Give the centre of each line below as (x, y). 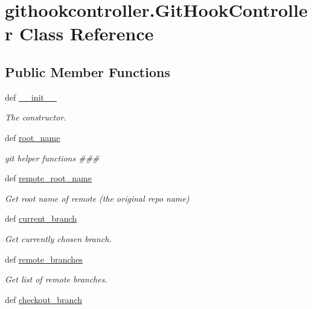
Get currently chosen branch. (58, 238)
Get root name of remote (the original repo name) (97, 198)
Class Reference (86, 33)
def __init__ (31, 97)
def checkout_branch (43, 299)
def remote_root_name (48, 178)
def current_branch (41, 218)
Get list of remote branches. (56, 279)
